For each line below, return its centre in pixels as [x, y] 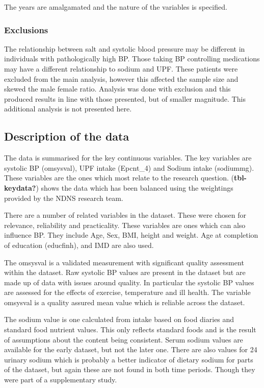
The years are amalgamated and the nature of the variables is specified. [116, 7]
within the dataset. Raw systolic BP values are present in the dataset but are [125, 272]
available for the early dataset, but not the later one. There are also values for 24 [131, 349]
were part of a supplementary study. [61, 380]
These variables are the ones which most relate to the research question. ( [119, 178]
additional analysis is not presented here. [68, 109]
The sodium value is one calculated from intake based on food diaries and [119, 319]
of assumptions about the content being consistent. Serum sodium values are [124, 339]
